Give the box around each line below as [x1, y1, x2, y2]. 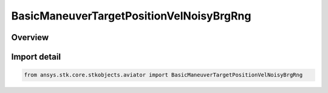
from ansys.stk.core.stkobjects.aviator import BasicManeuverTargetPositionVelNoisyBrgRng [24, 72, 303, 78]
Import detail [11, 52, 61, 62]
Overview [11, 32, 49, 43]
